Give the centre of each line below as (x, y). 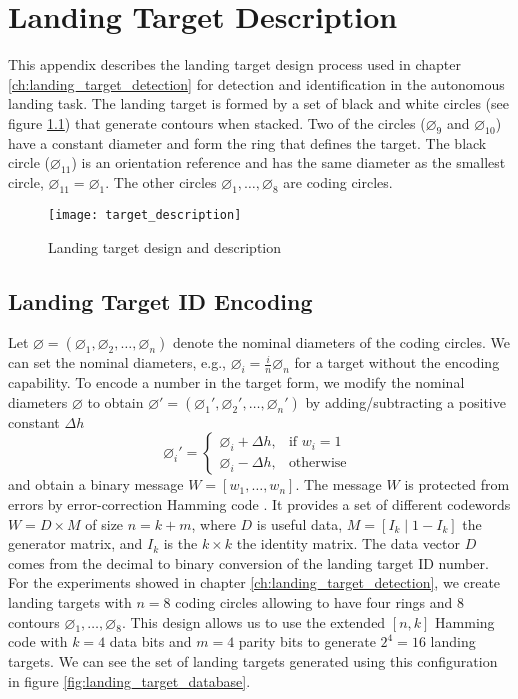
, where (213, 523)
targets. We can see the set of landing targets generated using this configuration (253, 660)
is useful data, (299, 523)
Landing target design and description (165, 246)
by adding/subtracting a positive (405, 401)
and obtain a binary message (96, 484)
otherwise (317, 462)
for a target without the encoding (397, 362)
